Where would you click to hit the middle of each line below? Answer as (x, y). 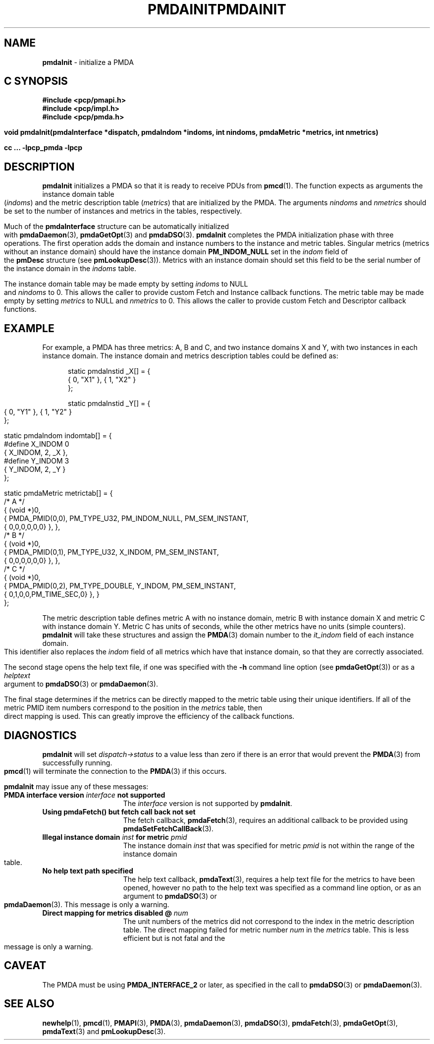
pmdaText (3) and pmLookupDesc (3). (104, 1031)
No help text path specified (88, 870)
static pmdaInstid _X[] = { (109, 371)
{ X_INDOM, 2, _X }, (36, 453)
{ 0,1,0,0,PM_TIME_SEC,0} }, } (52, 594)
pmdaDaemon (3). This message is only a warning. (87, 904)
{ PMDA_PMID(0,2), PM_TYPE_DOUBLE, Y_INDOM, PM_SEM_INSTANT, (120, 586)
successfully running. (77, 762)
